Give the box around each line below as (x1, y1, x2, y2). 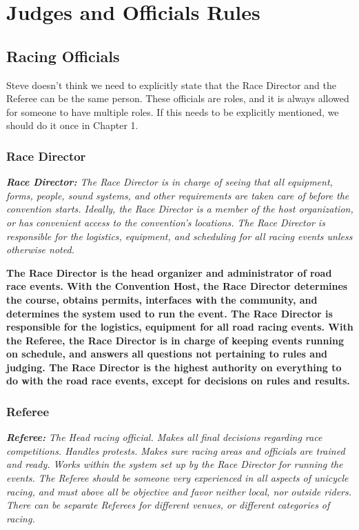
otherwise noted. (6, 242, 74, 257)
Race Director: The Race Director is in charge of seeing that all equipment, (6, 175, 333, 189)
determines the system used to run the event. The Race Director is (6, 306, 333, 320)
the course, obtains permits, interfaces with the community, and (6, 292, 318, 306)
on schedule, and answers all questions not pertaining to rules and (6, 346, 328, 361)
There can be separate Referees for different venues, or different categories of (6, 498, 330, 512)
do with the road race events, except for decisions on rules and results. (6, 373, 350, 388)
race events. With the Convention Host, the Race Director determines (6, 279, 348, 293)
